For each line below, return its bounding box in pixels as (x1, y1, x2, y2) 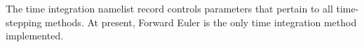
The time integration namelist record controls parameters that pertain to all (6, 1, 333, 15)
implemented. (6, 28, 64, 43)
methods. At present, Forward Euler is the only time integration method (45, 15, 357, 29)
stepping (6, 15, 42, 29)
